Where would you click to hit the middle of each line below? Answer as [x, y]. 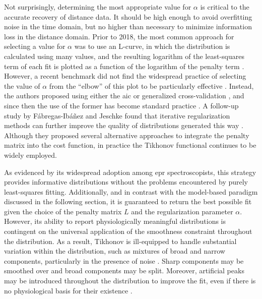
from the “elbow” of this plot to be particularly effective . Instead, [151, 85]
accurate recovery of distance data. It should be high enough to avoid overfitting [128, 16]
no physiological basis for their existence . [68, 290]
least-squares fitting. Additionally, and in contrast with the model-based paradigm [131, 191]
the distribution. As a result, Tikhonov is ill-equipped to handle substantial [120, 241]
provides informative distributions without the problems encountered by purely [126, 182]
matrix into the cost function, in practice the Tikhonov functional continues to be [130, 145]
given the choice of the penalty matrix [63, 211]
